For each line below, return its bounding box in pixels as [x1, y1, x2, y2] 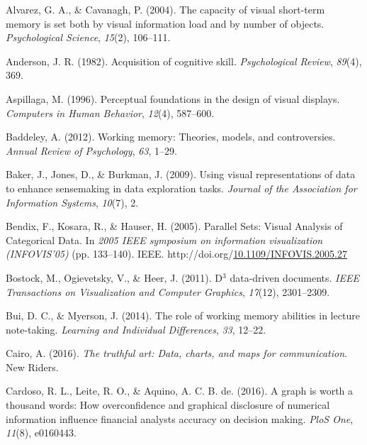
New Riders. [6, 359, 59, 374]
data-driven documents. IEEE [230, 270, 359, 285]
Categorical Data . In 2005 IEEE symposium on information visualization [6, 232, 323, 247]
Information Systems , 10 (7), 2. [6, 194, 139, 209]
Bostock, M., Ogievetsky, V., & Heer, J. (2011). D [6, 270, 223, 285]
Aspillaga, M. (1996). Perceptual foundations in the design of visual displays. [6, 91, 340, 106]
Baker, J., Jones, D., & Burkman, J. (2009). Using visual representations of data [6, 167, 356, 182]
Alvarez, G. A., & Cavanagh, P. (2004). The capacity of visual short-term [6, 2, 325, 16]
